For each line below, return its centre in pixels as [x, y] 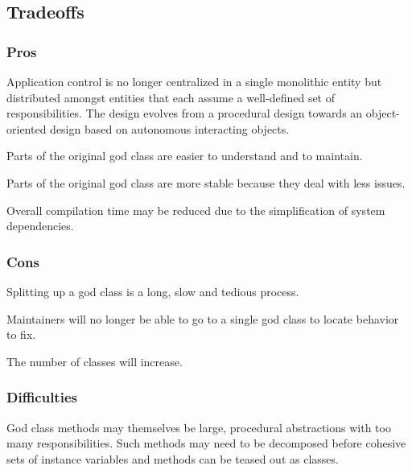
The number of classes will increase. [95, 361]
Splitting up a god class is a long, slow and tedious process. [153, 291]
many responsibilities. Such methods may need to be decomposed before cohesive [206, 443]
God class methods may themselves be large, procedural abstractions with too [199, 427]
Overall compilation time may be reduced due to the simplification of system [196, 210]
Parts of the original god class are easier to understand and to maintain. [185, 156]
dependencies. [40, 226]
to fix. [21, 334]
